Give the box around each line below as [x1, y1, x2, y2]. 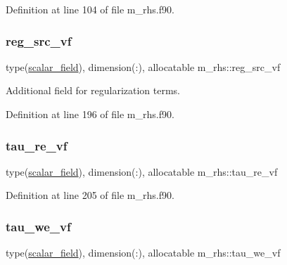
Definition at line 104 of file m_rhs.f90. [6, 2, 174, 16]
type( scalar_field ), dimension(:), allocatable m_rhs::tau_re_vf [6, 164, 278, 179]
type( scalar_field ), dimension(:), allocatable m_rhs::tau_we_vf [6, 245, 281, 260]
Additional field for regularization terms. [6, 83, 180, 98]
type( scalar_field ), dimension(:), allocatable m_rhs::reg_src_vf [6, 59, 281, 74]
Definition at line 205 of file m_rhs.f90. [6, 188, 174, 202]
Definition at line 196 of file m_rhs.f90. [6, 107, 174, 121]
